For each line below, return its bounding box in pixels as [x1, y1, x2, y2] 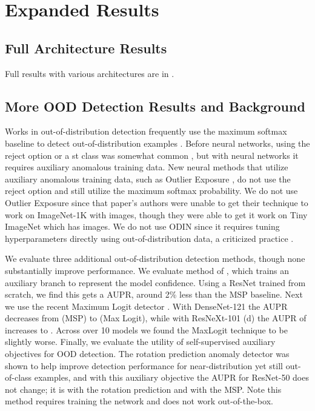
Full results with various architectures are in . [5, 67, 174, 79]
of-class [5, 371, 32, 384]
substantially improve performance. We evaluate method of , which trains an [5, 264, 290, 276]
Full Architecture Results [5, 38, 167, 57]
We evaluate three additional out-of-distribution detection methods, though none [5, 252, 305, 265]
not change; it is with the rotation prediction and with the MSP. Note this [5, 383, 282, 395]
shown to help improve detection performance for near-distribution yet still [5, 359, 283, 372]
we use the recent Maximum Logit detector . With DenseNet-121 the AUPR [5, 299, 288, 312]
